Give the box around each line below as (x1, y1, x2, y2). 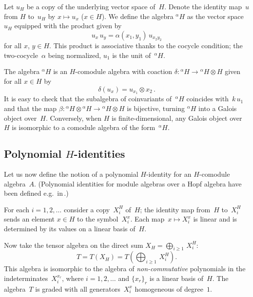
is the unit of (112, 50, 151, 60)
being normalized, (48, 50, 101, 60)
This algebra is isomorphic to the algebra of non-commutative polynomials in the (4, 263, 246, 274)
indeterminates (4, 273, 48, 283)
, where (62, 273, 84, 283)
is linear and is (193, 214, 237, 224)
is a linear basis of (149, 273, 204, 283)
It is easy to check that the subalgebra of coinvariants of (4, 93, 172, 104)
